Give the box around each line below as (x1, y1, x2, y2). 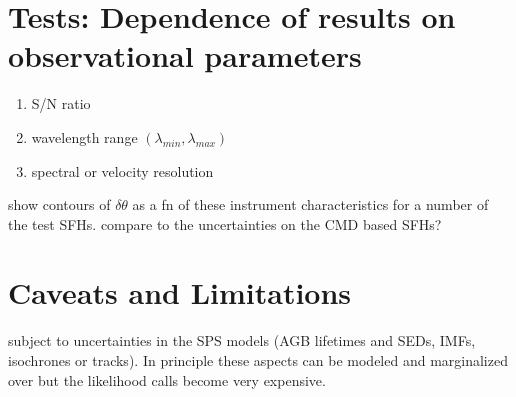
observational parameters (8, 35, 362, 76)
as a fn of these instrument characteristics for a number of (132, 194, 489, 215)
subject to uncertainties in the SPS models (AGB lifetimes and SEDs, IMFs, (8, 330, 476, 351)
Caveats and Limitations (8, 272, 352, 313)
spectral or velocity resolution (31, 160, 214, 181)
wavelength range (31, 126, 138, 147)
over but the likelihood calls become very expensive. (8, 369, 326, 390)
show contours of (8, 194, 111, 215)
